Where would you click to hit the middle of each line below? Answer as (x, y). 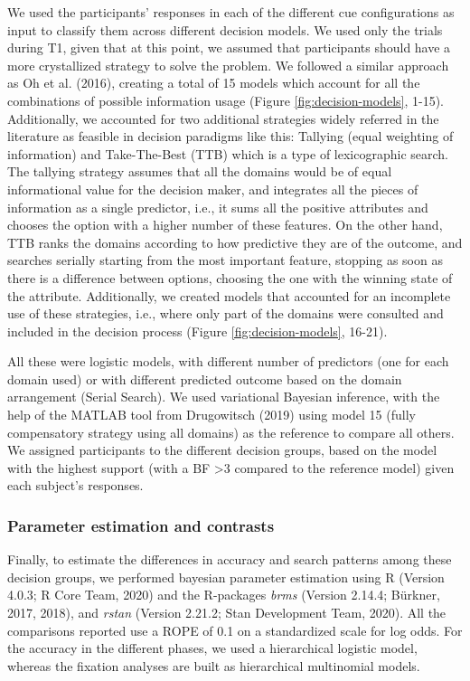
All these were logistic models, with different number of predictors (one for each (228, 361)
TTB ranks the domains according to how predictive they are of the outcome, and (235, 242)
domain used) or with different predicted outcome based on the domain (205, 378)
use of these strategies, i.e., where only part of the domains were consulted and (226, 313)
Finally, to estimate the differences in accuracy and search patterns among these (230, 559)
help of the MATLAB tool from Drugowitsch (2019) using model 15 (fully (211, 415)
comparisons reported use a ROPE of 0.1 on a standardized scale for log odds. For (235, 630)
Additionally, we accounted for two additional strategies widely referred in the (223, 118)
